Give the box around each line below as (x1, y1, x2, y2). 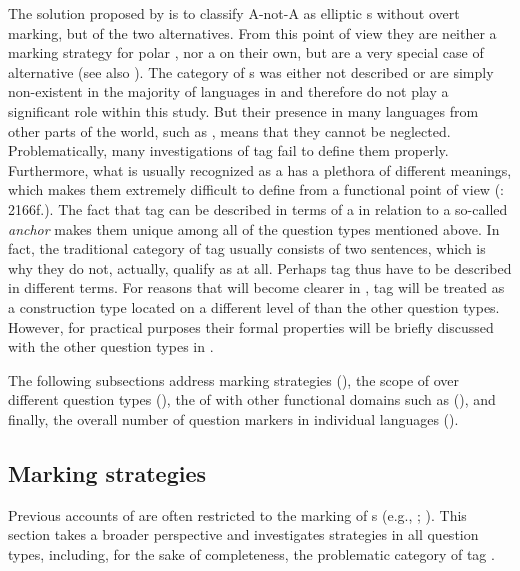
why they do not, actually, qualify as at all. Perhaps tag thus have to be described (8, 257, 512, 278)
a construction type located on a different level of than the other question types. (8, 296, 500, 317)
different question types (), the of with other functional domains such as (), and (8, 389, 496, 410)
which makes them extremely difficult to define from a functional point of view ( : (8, 179, 504, 200)
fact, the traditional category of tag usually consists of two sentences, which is (8, 238, 486, 259)
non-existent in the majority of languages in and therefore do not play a (8, 81, 449, 102)
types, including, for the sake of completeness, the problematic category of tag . (8, 543, 495, 564)
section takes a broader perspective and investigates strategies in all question (8, 524, 479, 545)
